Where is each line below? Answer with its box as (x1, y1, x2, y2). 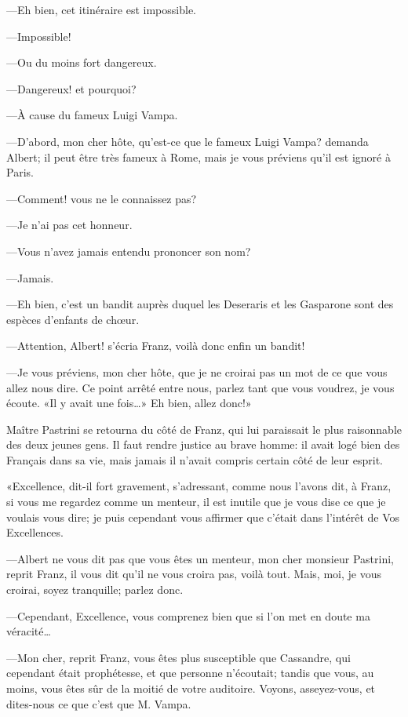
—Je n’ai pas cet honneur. (6, 217, 133, 233)
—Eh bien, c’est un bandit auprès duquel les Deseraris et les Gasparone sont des (6, 296, 394, 312)
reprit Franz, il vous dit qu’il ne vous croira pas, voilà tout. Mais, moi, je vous (6, 566, 381, 582)
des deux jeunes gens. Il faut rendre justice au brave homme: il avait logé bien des (6, 436, 400, 453)
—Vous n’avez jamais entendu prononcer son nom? (6, 242, 251, 259)
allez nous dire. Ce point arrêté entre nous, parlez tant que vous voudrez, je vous (6, 379, 395, 395)
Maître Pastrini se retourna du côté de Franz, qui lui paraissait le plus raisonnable (6, 420, 402, 437)
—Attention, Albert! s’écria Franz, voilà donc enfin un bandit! (6, 337, 305, 354)
